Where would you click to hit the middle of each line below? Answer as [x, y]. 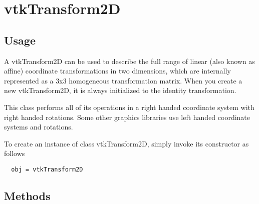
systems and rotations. [39, 127]
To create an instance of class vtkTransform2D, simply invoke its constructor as [126, 143]
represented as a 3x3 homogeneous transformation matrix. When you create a [123, 80]
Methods [27, 195]
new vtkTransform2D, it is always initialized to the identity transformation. [120, 90]
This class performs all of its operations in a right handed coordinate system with [129, 107]
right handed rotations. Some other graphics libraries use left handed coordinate [127, 117]
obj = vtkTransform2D [47, 169]
